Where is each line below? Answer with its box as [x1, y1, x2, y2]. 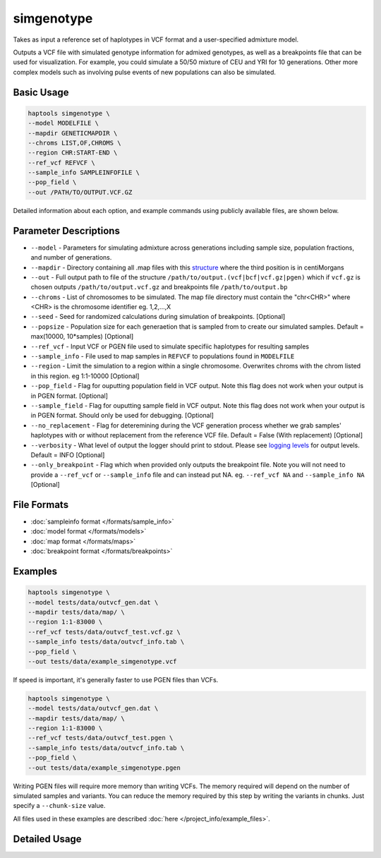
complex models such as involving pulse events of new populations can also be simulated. [13, 68, 277, 76]
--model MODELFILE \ [28, 119, 99, 127]
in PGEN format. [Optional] [30, 392, 109, 400]
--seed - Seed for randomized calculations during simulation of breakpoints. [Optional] [30, 313, 286, 321]
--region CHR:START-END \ [28, 149, 118, 157]
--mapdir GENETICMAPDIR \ [28, 129, 118, 137]
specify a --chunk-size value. [13, 802, 106, 810]
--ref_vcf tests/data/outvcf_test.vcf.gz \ [28, 628, 181, 636]
